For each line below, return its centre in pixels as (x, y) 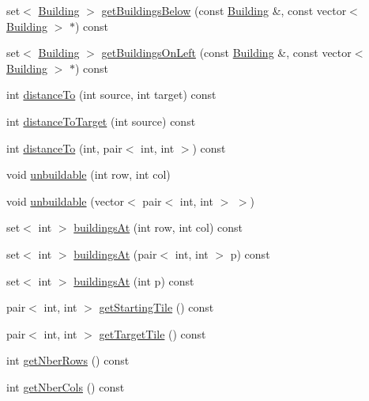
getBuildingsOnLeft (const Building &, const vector (226, 53)
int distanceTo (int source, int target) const (111, 95)
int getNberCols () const (66, 386)
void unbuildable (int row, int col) (88, 174)
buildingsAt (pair (115, 253)
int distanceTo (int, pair (64, 148)
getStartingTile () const (156, 307)
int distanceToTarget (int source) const (101, 121)
